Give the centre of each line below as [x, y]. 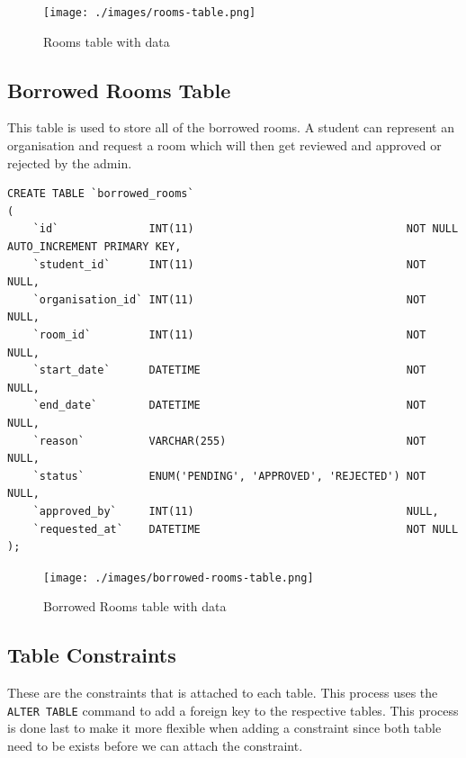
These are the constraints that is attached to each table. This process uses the [223, 693]
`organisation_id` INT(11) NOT [229, 299]
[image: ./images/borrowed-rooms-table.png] [179, 578]
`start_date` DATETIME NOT [229, 370]
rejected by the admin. [70, 162]
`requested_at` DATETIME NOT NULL [246, 529]
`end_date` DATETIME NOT [229, 406]
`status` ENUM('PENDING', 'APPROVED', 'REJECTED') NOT [229, 476]
